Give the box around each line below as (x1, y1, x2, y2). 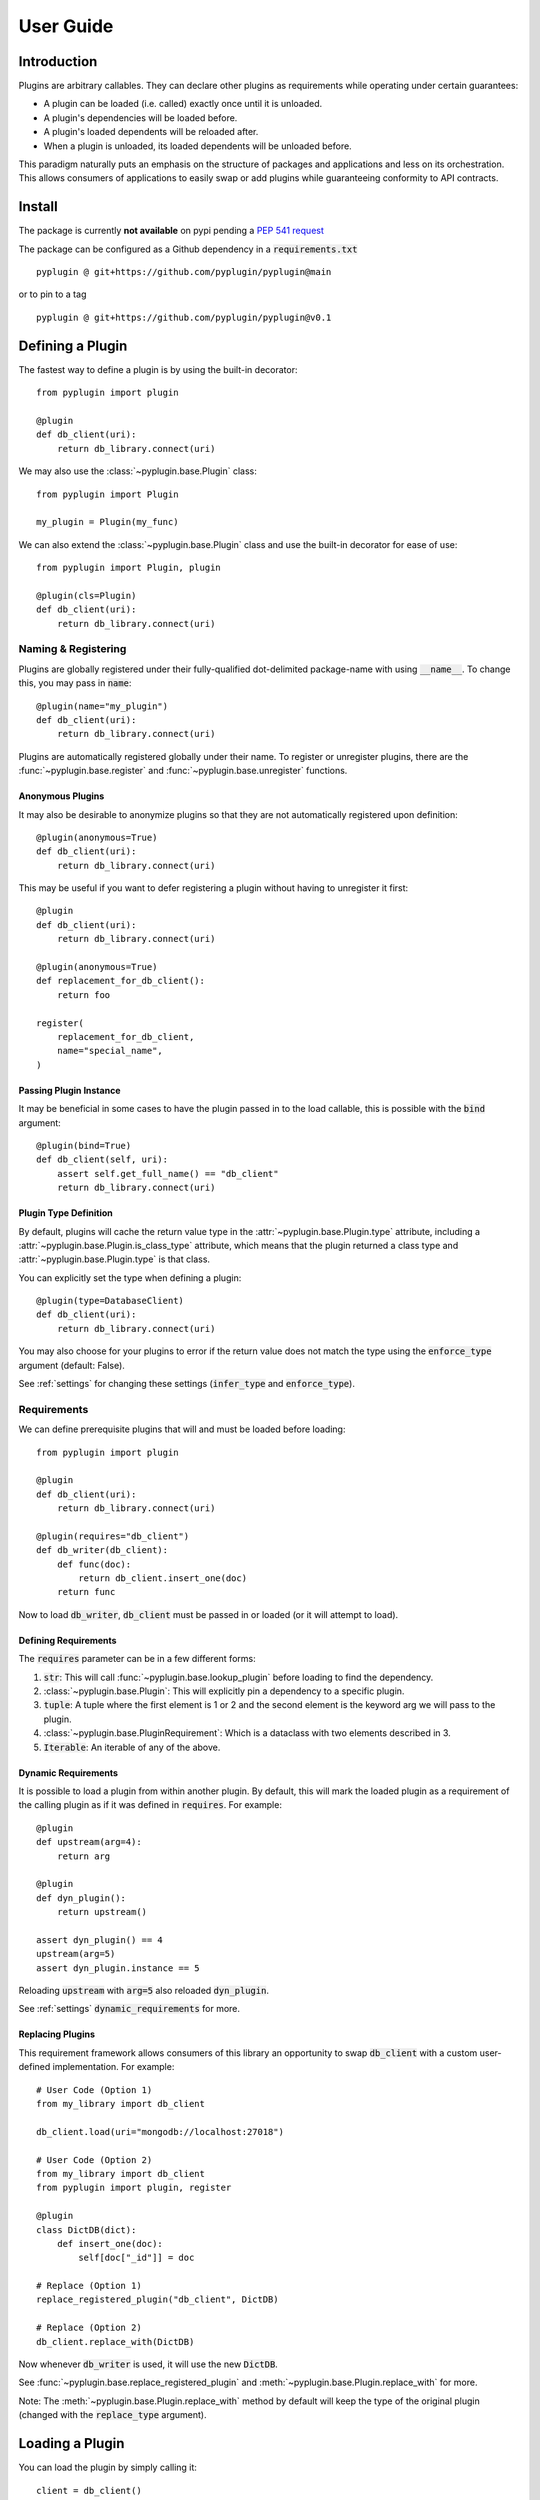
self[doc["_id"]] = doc (78, 2252, 195, 2264)
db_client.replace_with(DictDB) (36, 2336, 195, 2347)
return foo (56, 989, 111, 1000)
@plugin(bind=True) (36, 1140, 132, 1151)
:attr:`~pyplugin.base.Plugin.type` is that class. (18, 1253, 210, 1265)
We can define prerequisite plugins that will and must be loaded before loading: (18, 1423, 346, 1435)
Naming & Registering (18, 642, 127, 656)
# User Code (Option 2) (36, 2154, 153, 2165)
